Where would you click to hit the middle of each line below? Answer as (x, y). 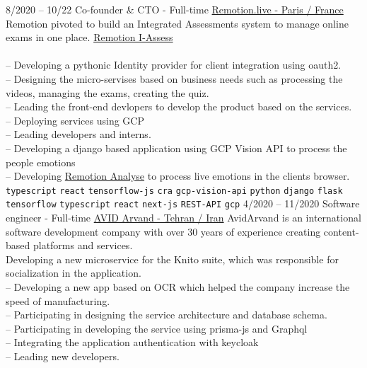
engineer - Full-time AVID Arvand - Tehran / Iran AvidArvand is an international (183, 218)
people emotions (41, 162)
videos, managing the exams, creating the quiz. (107, 92)
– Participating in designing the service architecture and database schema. (167, 315)
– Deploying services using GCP (75, 120)
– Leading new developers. (63, 356)
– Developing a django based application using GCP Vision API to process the (176, 148)
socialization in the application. (74, 273)
